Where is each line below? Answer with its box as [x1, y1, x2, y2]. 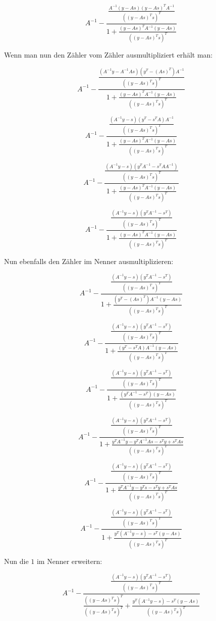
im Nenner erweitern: [36, 556, 102, 566]
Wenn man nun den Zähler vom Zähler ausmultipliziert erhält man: [4, 49, 213, 60]
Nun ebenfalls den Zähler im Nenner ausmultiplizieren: [4, 256, 174, 267]
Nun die [4, 556, 29, 566]
